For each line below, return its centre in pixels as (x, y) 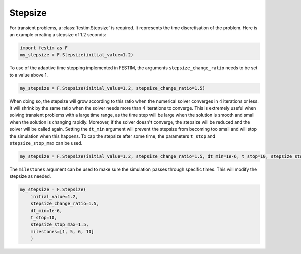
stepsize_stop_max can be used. (46, 143)
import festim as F (44, 48)
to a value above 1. (28, 75)
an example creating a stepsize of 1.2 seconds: (58, 34)
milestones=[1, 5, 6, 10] (62, 232)
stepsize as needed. (30, 176)
